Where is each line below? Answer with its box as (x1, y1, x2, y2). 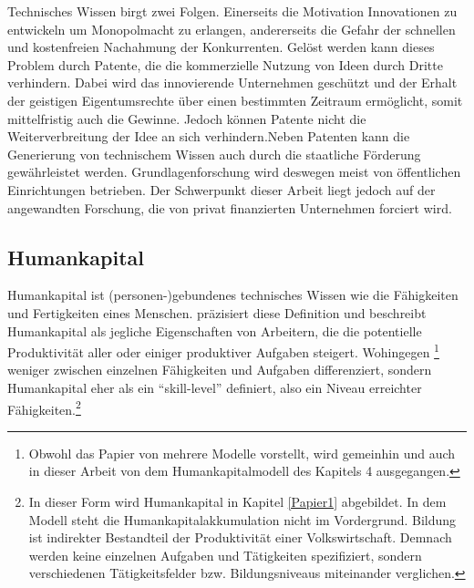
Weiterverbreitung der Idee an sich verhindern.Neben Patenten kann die (7, 127, 410, 146)
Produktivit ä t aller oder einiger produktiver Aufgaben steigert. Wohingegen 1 (7, 340, 439, 361)
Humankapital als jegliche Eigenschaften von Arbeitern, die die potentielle (7, 321, 422, 340)
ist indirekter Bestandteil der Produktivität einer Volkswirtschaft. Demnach (28, 528, 452, 547)
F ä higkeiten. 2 (7, 397, 81, 418)
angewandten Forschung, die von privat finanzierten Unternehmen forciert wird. (7, 198, 452, 217)
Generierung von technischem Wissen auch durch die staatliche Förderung (7, 144, 421, 163)
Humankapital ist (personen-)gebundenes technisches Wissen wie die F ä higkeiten (7, 285, 459, 304)
